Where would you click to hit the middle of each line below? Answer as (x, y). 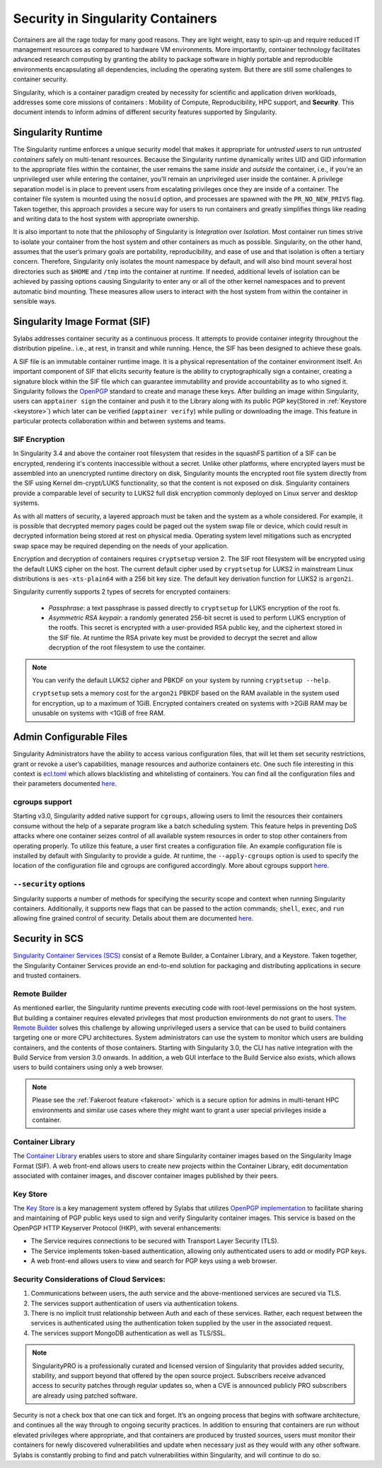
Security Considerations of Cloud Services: (89, 1279)
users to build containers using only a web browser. (88, 1067)
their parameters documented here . (65, 784)
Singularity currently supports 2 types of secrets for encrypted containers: (122, 591)
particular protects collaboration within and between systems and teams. (119, 421)
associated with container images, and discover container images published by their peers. (146, 1175)
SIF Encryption (39, 439)
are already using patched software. (85, 1395)
